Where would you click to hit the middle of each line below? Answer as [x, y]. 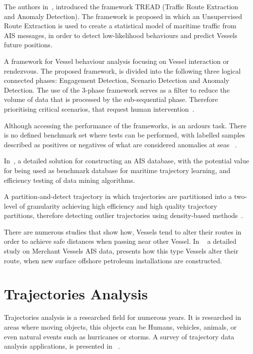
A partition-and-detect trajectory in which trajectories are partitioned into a [118, 196]
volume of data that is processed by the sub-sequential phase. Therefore [111, 99]
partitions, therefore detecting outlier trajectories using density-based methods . [124, 215]
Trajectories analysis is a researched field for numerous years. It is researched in [123, 317]
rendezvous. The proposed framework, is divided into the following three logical [122, 70]
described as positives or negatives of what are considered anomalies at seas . [120, 144]
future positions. [28, 45]
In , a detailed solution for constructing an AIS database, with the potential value [126, 161]
